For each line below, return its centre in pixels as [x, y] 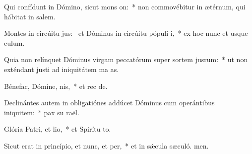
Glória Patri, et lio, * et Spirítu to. [58, 129]
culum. [14, 42]
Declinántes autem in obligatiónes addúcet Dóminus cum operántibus [109, 103]
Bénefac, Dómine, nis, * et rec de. [56, 86]
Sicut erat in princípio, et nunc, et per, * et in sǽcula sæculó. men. [106, 145]
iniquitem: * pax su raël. [42, 112]
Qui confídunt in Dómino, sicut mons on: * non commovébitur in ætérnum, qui [125, 6]
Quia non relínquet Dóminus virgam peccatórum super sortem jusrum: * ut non [126, 59]
